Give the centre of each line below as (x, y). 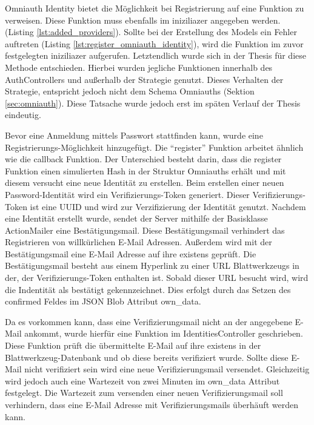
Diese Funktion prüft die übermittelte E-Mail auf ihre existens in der (133, 345)
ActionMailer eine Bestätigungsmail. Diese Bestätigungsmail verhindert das (145, 230)
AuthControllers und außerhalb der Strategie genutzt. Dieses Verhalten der (144, 79)
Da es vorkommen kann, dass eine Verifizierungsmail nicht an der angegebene (149, 321)
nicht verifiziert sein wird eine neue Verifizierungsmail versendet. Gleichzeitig (167, 369)
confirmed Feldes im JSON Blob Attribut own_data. (103, 301)
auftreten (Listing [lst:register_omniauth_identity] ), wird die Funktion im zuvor (154, 43)
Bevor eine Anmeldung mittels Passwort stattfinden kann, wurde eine (134, 135)
